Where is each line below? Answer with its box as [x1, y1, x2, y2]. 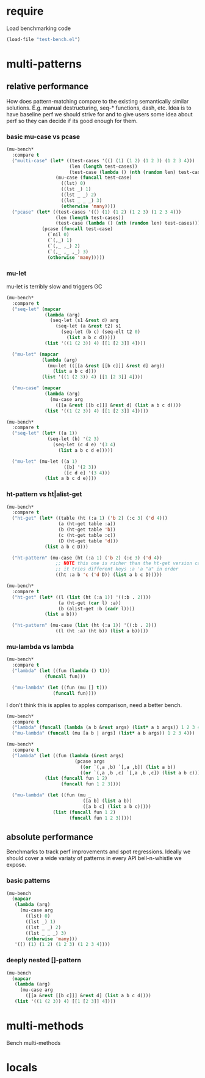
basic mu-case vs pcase [6, 132, 81, 141]
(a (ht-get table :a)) [58, 521, 116, 527]
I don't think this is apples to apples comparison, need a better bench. [6, 701, 182, 708]
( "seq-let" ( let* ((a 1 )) [12, 430, 78, 436]
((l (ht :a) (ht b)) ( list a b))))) [55, 628, 149, 634]
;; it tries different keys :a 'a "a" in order [55, 566, 179, 572]
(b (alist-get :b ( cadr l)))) [58, 605, 135, 612]
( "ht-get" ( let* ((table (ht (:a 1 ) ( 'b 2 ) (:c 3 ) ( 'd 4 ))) [12, 515, 168, 522]
